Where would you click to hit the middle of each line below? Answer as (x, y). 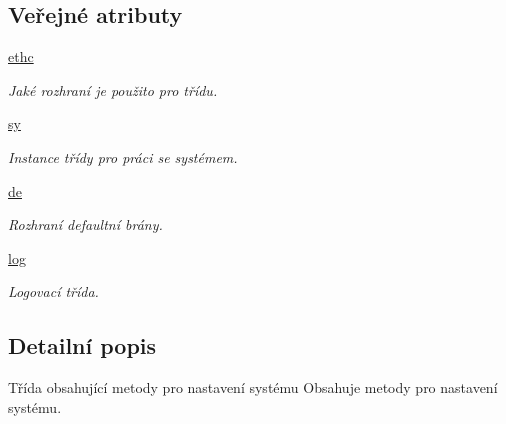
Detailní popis (82, 345)
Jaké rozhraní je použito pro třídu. (113, 89)
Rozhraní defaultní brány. (85, 224)
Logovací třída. (53, 291)
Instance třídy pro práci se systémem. (123, 156)
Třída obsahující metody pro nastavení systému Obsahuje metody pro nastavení (253, 387)
